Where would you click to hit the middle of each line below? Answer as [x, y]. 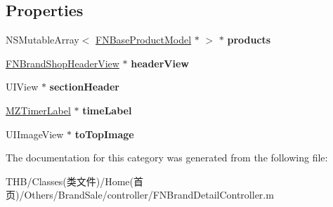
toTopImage [104, 134]
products [249, 40]
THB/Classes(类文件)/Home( [70, 181]
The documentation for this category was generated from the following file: [167, 158]
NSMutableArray [43, 40]
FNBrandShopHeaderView [63, 63]
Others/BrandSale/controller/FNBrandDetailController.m [149, 195]
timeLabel [107, 110]
